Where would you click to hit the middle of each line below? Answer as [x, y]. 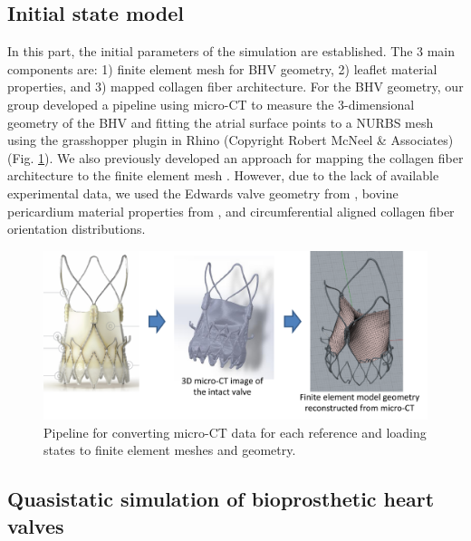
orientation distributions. [77, 229]
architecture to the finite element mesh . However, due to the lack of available [223, 175]
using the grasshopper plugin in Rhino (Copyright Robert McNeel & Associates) [231, 140]
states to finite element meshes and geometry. [170, 450]
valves [36, 525]
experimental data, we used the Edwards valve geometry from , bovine [203, 193]
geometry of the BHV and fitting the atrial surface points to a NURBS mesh [221, 122]
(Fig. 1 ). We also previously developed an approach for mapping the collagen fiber [235, 157]
